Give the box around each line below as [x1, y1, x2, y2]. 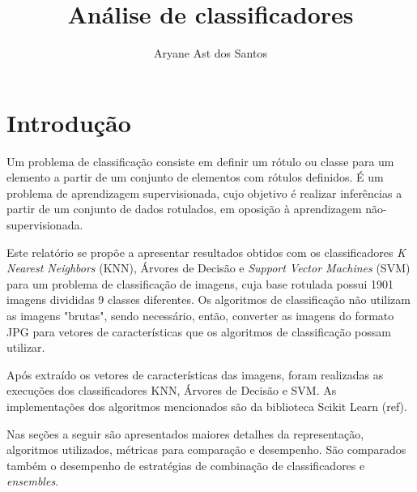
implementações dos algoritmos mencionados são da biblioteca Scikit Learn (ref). [6, 397, 407, 414]
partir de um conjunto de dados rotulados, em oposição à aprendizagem [6, 200, 362, 217]
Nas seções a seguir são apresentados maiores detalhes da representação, [6, 425, 364, 442]
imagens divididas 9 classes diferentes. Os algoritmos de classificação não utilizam [6, 291, 411, 308]
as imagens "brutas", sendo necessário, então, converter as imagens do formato [6, 307, 394, 323]
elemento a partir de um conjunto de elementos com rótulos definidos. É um [6, 169, 384, 186]
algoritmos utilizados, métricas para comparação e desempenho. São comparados [6, 441, 406, 458]
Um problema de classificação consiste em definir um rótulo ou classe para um [6, 152, 394, 169]
